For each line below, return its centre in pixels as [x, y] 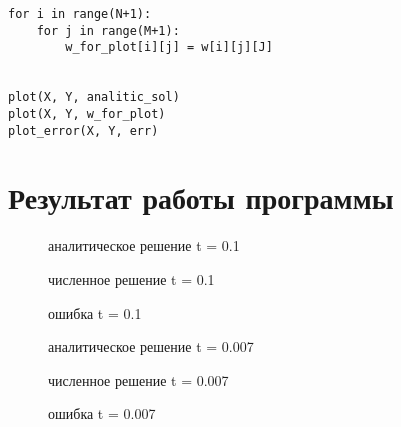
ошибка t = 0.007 [102, 413]
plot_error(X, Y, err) [83, 130]
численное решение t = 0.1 [131, 278]
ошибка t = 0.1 [95, 312]
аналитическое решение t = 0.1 [144, 245]
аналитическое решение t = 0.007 [151, 346]
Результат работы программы [201, 197]
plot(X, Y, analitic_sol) [94, 97]
